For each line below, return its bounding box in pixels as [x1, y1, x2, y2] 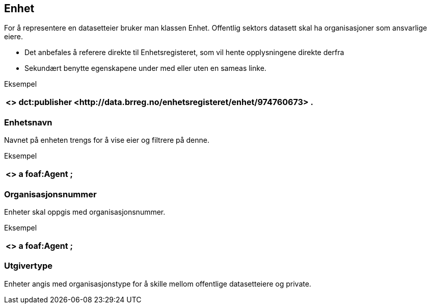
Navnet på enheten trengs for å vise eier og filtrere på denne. [4, 136, 210, 145]
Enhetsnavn [4, 117, 52, 127]
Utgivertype [4, 261, 53, 271]
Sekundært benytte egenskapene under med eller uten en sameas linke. [24, 64, 266, 73]
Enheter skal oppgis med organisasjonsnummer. [4, 207, 166, 216]
